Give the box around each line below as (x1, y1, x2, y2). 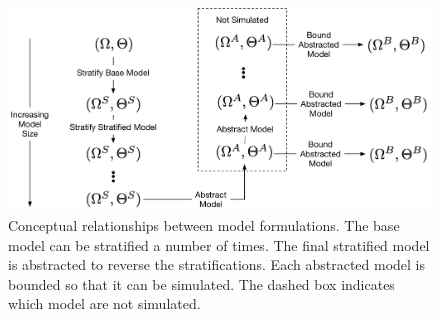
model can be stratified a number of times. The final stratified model (8, 234, 430, 255)
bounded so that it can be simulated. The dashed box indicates (8, 273, 395, 294)
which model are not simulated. (8, 293, 201, 314)
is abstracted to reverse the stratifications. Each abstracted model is (8, 254, 426, 275)
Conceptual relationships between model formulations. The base (8, 215, 400, 236)
